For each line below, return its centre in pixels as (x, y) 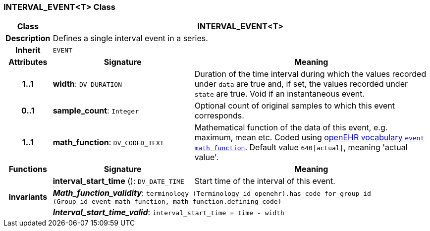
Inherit (28, 50)
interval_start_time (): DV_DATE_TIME (118, 181)
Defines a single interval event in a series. (130, 38)
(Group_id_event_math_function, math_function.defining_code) (167, 202)
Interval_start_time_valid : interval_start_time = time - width (168, 212)
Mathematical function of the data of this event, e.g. (291, 128)
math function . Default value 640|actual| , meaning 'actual (301, 147)
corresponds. (219, 116)
